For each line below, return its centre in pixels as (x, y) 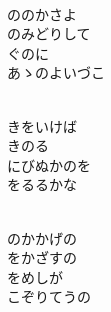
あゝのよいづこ (56, 72)
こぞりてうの (49, 296)
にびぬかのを (49, 164)
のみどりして (49, 33)
